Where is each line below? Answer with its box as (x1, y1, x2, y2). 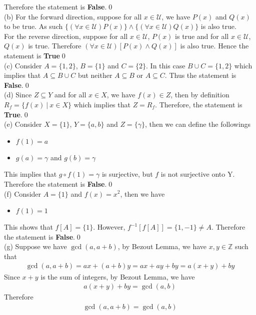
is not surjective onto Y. (160, 169, 235, 179)
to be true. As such (4, 21, 63, 31)
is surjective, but (101, 169, 153, 179)
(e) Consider (4, 119, 42, 129)
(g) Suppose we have (4, 241, 67, 252)
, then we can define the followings (144, 119, 251, 129)
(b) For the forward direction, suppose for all (4, 11, 142, 21)
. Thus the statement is (164, 70, 236, 80)
